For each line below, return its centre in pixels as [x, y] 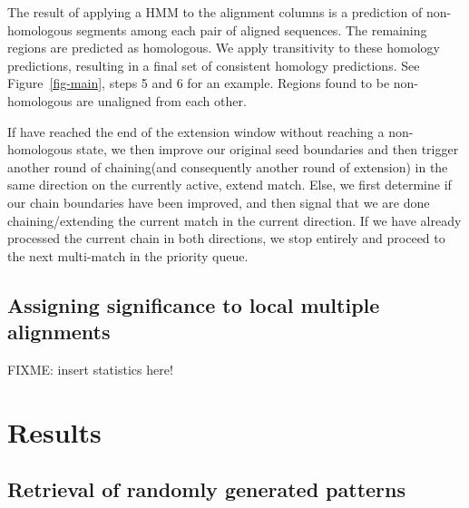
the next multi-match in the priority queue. [128, 255]
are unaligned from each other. [161, 100]
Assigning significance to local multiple [194, 304]
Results [54, 431]
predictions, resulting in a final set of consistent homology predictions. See [214, 65]
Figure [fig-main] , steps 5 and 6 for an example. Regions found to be [199, 83]
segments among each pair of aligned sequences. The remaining [252, 29]
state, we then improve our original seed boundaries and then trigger [268, 149]
